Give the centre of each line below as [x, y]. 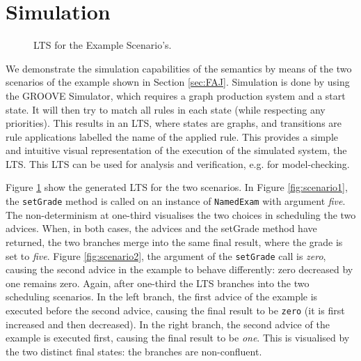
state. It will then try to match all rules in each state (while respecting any [166, 109]
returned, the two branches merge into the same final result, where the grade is [174, 241]
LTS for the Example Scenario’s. [103, 45]
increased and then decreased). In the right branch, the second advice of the [168, 324]
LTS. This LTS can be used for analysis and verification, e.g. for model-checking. [178, 163]
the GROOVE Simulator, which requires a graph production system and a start [176, 95]
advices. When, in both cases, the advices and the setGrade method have [161, 228]
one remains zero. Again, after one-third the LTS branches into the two [158, 283]
